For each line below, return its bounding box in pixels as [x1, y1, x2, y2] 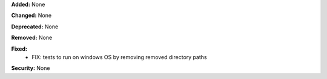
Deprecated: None [11, 23, 59, 30]
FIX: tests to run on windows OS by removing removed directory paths [31, 53, 207, 60]
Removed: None [11, 34, 53, 42]
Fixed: [11, 45, 27, 52]
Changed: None [11, 12, 51, 19]
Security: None [11, 65, 50, 72]
